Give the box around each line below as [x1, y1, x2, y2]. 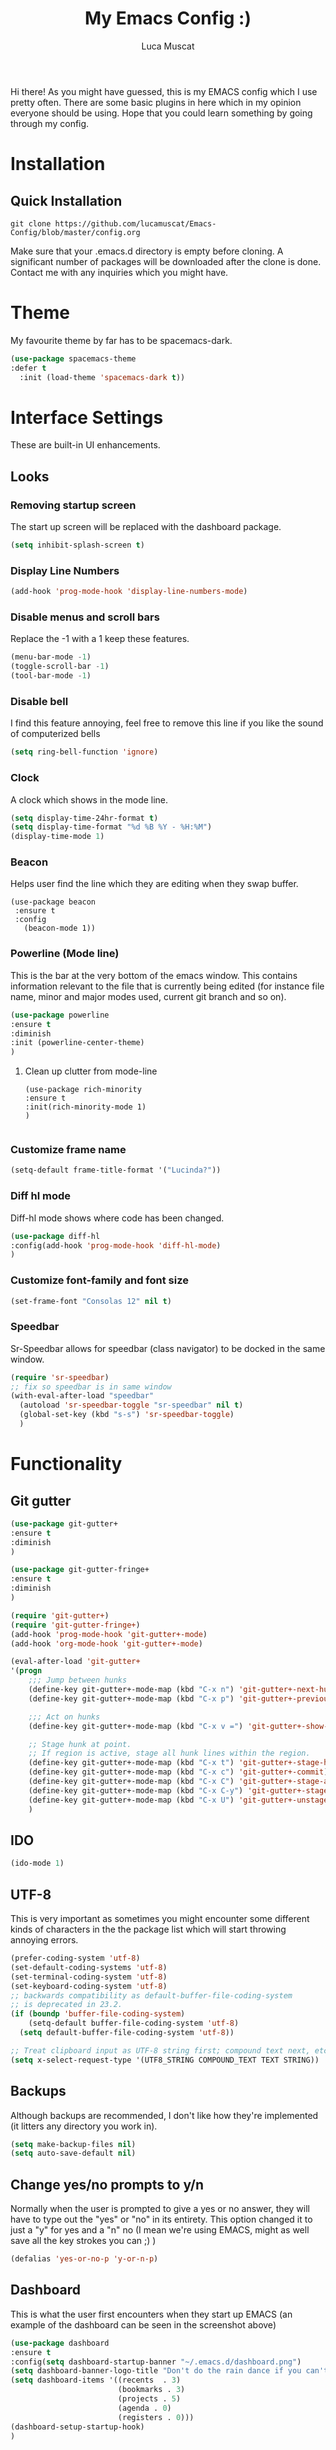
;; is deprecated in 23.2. [10, 2000, 123, 2010]
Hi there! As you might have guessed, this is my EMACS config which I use [10, 85, 318, 97]
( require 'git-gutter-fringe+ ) [10, 1620, 141, 1630]
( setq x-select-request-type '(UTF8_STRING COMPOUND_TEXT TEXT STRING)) [10, 2055, 320, 2065]
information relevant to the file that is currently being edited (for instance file [10, 980, 325, 992]
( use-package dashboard [10, 2338, 110, 2348]
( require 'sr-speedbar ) [10, 1372, 110, 1382]
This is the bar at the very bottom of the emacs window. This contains [10, 969, 298, 981]
